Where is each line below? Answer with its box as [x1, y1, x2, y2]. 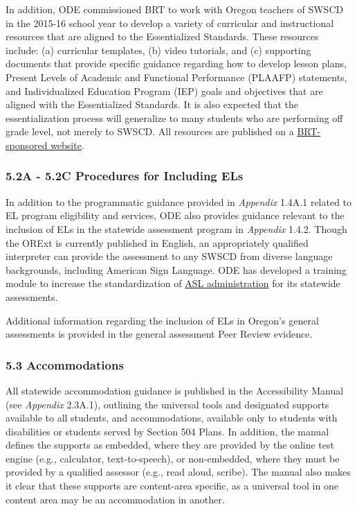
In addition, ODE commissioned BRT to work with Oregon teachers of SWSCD [6, 2, 344, 16]
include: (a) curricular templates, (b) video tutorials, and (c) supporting [6, 42, 311, 57]
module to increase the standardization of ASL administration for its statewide [6, 276, 340, 291]
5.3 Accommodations [6, 356, 124, 373]
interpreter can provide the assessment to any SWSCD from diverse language [6, 249, 333, 263]
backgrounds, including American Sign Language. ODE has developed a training [6, 262, 347, 277]
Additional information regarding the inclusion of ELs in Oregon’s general [6, 313, 319, 327]
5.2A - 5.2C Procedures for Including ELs [6, 167, 244, 184]
